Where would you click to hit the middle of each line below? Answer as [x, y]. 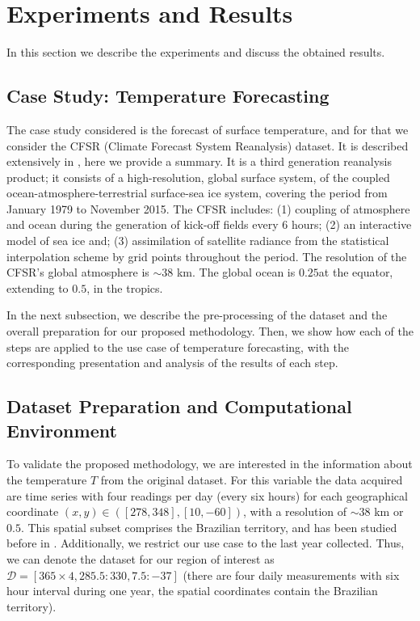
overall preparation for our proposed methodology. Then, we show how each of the [210, 331]
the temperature [47, 480]
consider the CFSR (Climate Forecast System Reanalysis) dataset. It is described [208, 145]
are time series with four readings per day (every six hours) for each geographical [207, 495]
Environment [62, 430]
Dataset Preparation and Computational [179, 406]
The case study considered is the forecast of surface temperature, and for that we [208, 129]
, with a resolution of [295, 511]
